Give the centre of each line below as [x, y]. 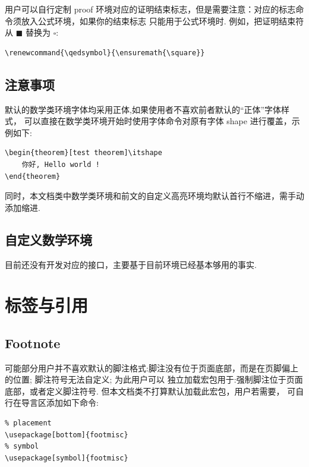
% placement [28, 423]
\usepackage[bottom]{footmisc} [67, 435]
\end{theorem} [33, 176]
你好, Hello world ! [61, 164]
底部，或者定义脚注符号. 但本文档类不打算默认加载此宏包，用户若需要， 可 [150, 391]
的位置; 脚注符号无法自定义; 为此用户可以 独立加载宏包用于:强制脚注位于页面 [154, 379]
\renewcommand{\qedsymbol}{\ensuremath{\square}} [105, 53]
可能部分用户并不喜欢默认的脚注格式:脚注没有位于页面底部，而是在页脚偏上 [152, 367]
